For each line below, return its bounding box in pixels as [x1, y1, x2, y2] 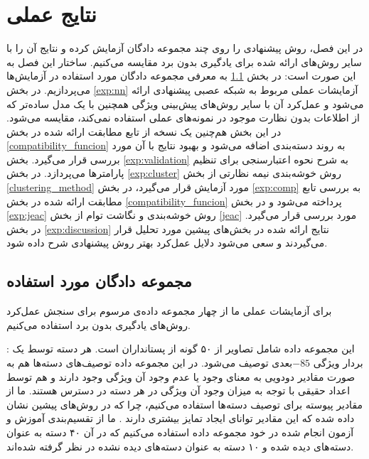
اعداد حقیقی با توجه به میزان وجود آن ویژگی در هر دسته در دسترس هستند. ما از [6, 383, 351, 398]
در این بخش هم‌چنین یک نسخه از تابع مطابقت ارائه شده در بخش [6, 124, 282, 139]
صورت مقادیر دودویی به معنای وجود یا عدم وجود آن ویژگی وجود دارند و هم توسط [6, 369, 355, 384]
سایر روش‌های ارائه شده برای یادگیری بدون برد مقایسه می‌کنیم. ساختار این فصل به [6, 54, 362, 69]
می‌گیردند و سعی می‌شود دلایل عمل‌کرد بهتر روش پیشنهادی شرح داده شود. [6, 235, 328, 250]
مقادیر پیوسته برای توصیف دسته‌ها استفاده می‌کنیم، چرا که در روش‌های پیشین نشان [6, 396, 363, 411]
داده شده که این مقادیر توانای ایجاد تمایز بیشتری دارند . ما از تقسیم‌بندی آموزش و [6, 411, 355, 426]
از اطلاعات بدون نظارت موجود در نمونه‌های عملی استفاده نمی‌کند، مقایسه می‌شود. [6, 110, 360, 125]
